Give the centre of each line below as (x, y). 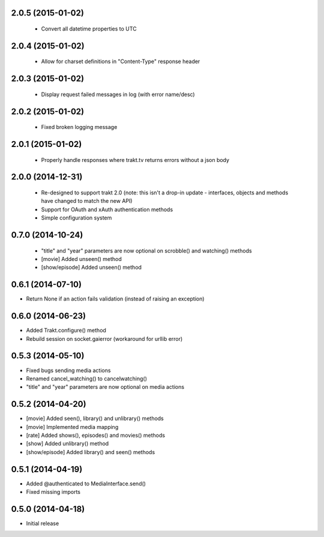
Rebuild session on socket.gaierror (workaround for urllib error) (104, 338)
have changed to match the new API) (87, 201)
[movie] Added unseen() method (82, 259)
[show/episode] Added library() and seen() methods (91, 452)
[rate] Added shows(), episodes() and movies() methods (95, 435)
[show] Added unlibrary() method (67, 443)
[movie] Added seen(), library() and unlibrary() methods (95, 418)
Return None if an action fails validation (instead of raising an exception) (115, 299)
